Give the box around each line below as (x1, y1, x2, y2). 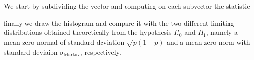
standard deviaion (4, 46, 58, 57)
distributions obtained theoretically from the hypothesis (4, 27, 172, 37)
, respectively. (80, 46, 121, 57)
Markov (64, 52, 80, 57)
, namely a (206, 27, 238, 37)
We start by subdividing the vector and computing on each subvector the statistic (4, 1, 250, 11)
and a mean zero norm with (167, 36, 250, 47)
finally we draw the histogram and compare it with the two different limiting (4, 17, 234, 28)
